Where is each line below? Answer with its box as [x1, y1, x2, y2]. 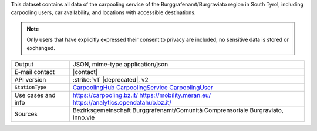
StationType [14, 84, 46, 90]
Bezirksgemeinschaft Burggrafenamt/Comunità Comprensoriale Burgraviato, [72, 106, 284, 114]
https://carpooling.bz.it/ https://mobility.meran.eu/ [72, 91, 211, 99]
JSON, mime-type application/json [72, 60, 168, 68]
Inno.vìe [72, 113, 95, 122]
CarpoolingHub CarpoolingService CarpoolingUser [72, 83, 214, 91]
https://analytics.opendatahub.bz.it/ [72, 98, 171, 106]
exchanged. [26, 44, 55, 51]
